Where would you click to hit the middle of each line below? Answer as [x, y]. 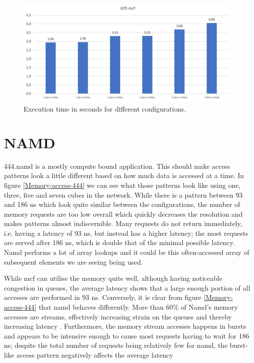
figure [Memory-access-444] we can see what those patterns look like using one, [122, 185]
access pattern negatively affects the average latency [95, 355]
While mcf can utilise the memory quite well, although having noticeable [113, 278]
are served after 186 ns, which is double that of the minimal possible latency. [119, 242]
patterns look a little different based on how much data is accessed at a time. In [124, 175]
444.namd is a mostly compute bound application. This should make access [117, 166]
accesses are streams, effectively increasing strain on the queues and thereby [118, 316]
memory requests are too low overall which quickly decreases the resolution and [123, 214]
